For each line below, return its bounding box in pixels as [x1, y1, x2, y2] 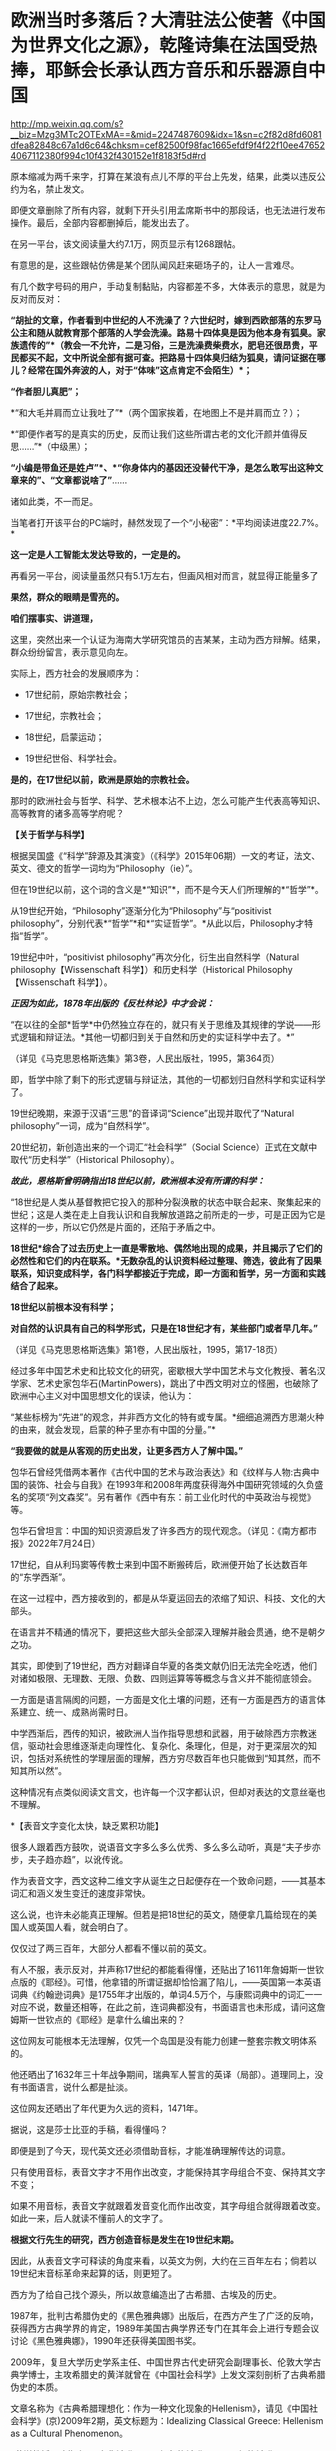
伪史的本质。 [10, 2381, 63, 2393]
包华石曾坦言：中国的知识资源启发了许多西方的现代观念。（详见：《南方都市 [10, 1524, 317, 1536]
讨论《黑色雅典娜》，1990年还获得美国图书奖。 [10, 2334, 202, 2346]
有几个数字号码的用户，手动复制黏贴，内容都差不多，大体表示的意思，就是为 [10, 280, 326, 292]
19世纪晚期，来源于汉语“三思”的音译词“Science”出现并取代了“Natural [10, 1107, 295, 1119]
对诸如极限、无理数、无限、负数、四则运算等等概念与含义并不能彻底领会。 [10, 1672, 317, 1684]
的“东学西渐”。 [10, 1571, 72, 1583]
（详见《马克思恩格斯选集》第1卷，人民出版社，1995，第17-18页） [10, 1343, 283, 1355]
